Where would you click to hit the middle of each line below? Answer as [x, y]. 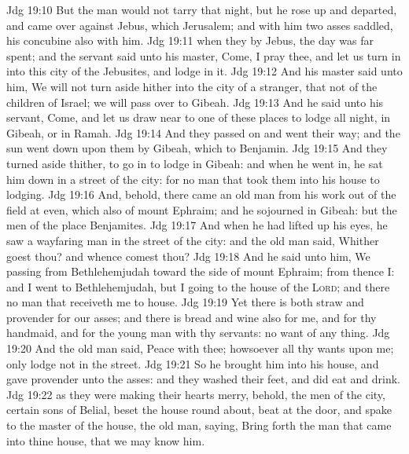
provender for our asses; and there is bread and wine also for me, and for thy [192, 317]
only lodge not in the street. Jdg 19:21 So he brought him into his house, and [193, 363]
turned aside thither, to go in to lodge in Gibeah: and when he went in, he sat [195, 163]
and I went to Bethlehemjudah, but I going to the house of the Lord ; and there [198, 286]
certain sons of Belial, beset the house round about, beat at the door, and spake [199, 410]
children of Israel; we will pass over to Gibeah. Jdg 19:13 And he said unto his [195, 102]
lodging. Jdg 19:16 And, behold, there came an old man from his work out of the [201, 194]
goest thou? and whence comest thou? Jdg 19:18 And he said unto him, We [188, 256]
